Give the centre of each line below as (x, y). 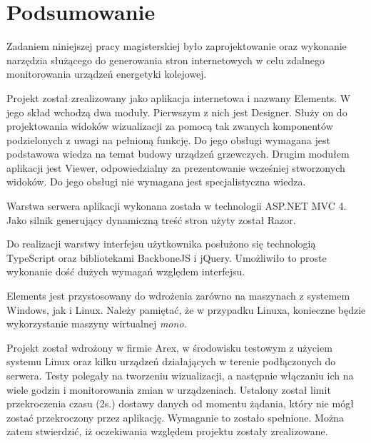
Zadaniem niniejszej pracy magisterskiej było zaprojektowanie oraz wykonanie (177, 46)
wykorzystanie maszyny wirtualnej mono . (97, 324)
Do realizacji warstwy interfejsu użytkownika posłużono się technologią (161, 244)
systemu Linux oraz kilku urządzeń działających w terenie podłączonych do (171, 361)
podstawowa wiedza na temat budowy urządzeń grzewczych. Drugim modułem (178, 154)
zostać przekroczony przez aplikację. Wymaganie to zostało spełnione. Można (175, 417)
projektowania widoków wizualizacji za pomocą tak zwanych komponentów (170, 126)
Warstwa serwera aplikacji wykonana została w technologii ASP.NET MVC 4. (177, 206)
